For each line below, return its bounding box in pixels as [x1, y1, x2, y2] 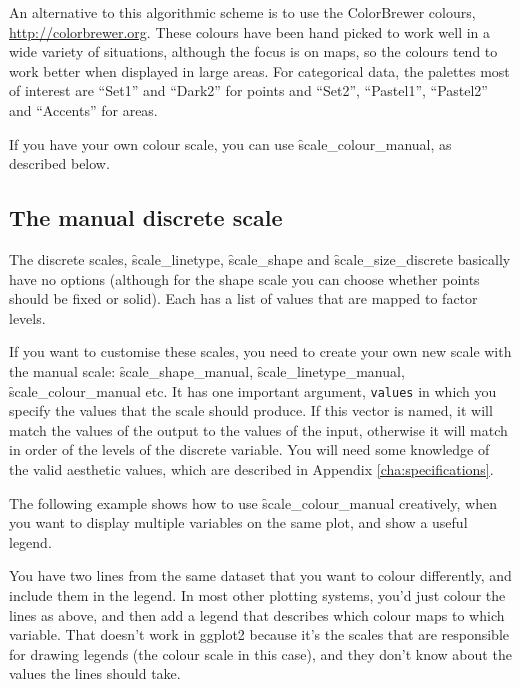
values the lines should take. [9, 663, 181, 684]
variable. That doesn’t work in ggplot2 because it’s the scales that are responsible [9, 624, 510, 645]
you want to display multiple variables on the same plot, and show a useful [9, 512, 468, 533]
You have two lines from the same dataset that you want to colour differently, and [9, 565, 512, 586]
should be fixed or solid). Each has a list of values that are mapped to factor [9, 288, 478, 309]
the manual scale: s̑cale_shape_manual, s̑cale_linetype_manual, [9, 360, 405, 381]
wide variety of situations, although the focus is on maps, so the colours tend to [9, 41, 498, 62]
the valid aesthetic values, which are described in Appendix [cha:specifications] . [9, 458, 494, 479]
